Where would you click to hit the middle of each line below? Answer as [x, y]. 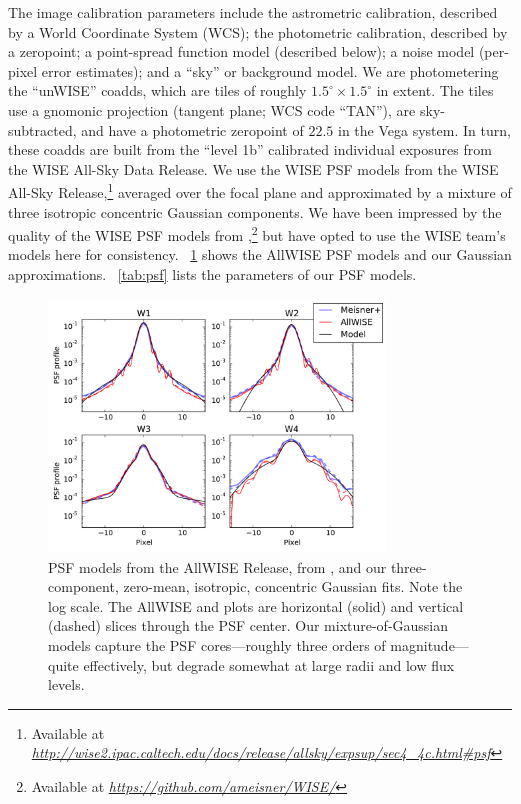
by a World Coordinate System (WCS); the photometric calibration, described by [258, 31]
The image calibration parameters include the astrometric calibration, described [253, 12]
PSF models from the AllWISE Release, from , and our [217, 566]
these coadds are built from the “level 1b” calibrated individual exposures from [250, 149]
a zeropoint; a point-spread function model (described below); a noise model [241, 51]
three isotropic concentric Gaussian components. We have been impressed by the [255, 211]
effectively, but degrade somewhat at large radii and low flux [269, 664]
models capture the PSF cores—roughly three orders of [217, 644]
